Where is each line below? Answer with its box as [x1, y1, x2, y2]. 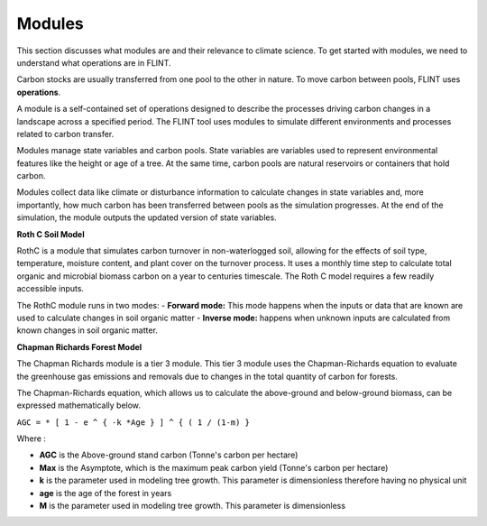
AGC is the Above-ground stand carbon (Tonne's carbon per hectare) [39, 449, 299, 460]
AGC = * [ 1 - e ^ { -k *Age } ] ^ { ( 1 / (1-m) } [16, 417, 251, 428]
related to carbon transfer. [16, 128, 115, 139]
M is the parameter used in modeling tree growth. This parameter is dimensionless [39, 501, 346, 512]
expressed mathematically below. [16, 400, 142, 411]
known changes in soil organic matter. [16, 325, 158, 336]
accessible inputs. [16, 283, 85, 294]
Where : [16, 433, 47, 444]
